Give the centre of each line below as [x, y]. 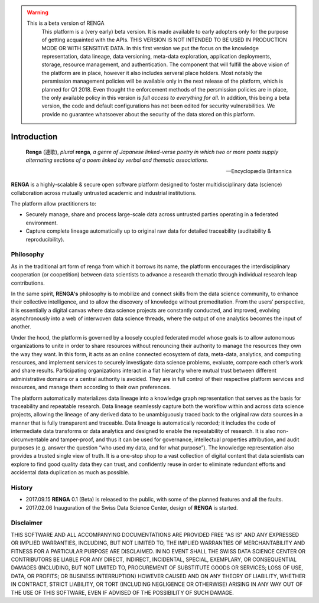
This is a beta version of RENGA [66, 23]
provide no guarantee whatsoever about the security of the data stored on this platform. [149, 114]
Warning [38, 12]
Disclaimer [27, 523]
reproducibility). [45, 239]
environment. [42, 223]
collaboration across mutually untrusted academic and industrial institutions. [104, 193]
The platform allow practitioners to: [54, 204]
